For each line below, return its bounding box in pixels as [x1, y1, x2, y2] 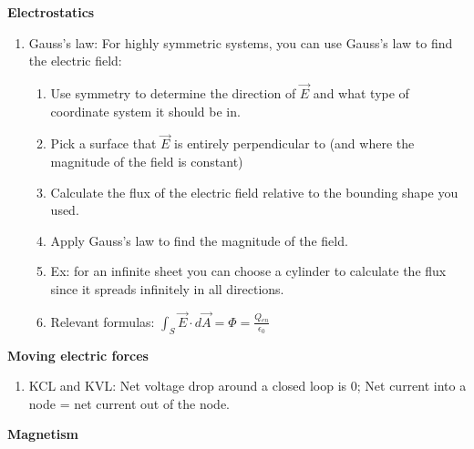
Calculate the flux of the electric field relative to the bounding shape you [50, 182, 459, 201]
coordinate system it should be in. [50, 101, 241, 120]
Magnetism [7, 424, 78, 444]
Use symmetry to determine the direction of [50, 84, 296, 102]
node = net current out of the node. [28, 393, 231, 413]
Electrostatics [7, 3, 95, 21]
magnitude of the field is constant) [50, 152, 243, 170]
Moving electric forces [7, 345, 149, 364]
